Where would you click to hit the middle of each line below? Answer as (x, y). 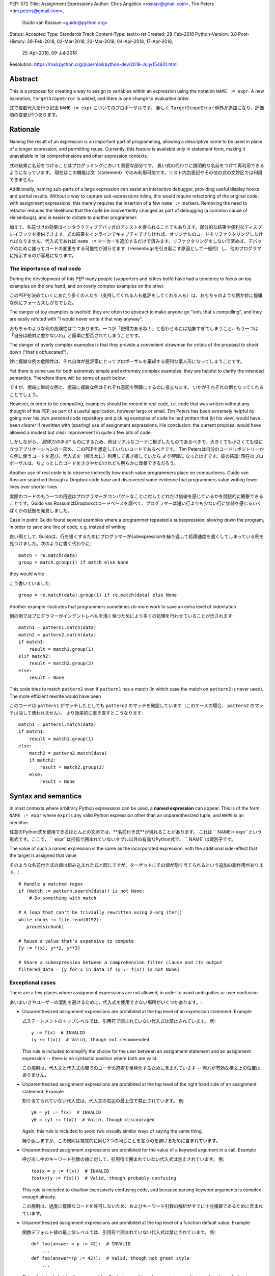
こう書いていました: (30, 583)
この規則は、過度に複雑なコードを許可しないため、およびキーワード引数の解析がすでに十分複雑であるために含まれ (143, 1206)
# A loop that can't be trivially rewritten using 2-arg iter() (101, 913)
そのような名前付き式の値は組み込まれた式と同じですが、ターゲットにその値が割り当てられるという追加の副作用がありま (136, 865)
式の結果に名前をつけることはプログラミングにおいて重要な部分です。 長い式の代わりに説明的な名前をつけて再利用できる (137, 165)
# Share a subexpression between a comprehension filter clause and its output (120, 962)
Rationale (25, 129)
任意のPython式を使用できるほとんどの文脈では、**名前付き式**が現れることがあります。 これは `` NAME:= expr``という (136, 832)
